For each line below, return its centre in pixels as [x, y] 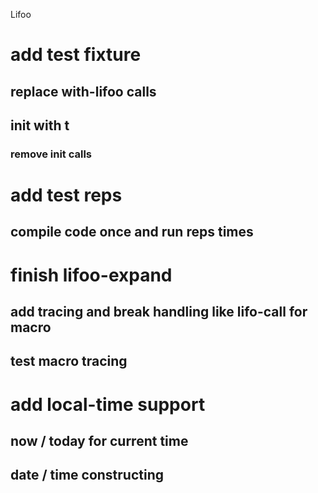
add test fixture [76, 55]
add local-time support [108, 404]
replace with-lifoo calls [83, 91]
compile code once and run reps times [132, 232]
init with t [40, 125]
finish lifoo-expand [91, 275]
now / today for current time [99, 441]
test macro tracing [69, 361]
